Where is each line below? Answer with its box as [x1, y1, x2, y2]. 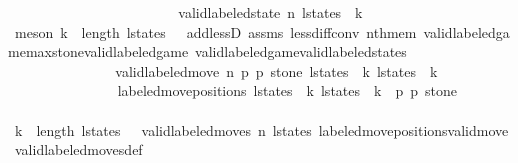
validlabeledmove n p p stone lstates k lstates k [115, 60, 438, 81]
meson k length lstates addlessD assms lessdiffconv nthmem [14, 21, 417, 42]
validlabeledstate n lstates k [178, 2, 363, 22]
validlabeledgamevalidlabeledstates [195, 41, 407, 62]
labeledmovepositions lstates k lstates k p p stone [117, 80, 457, 101]
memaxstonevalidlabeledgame [8, 41, 189, 62]
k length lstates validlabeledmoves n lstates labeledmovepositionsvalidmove [14, 119, 509, 140]
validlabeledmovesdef [14, 139, 143, 160]
